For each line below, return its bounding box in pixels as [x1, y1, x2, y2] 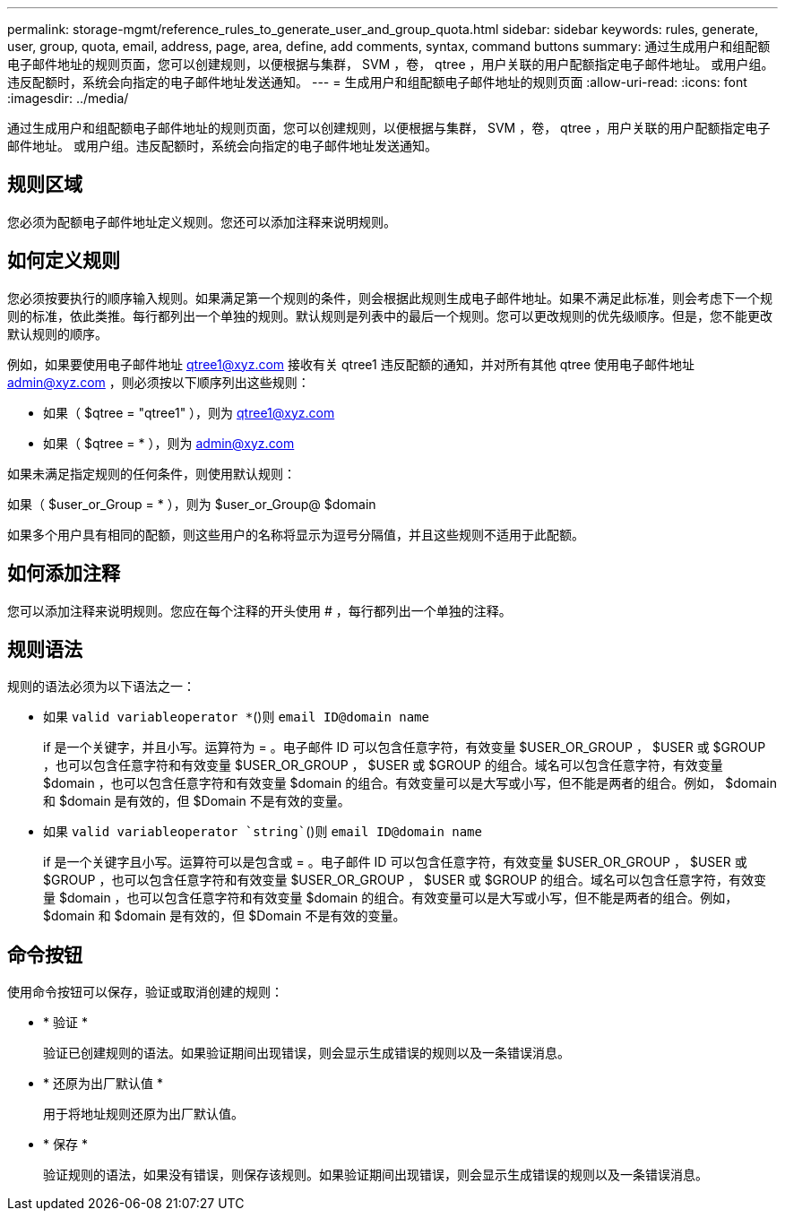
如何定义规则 [7, 249, 120, 272]
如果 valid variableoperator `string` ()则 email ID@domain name [43, 824, 482, 840]
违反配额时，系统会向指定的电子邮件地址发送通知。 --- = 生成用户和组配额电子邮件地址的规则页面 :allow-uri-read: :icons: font [7, 74, 747, 90]
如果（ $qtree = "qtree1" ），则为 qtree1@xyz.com [43, 404, 335, 420]
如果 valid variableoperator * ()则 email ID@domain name [43, 709, 429, 725]
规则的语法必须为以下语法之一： [7, 678, 195, 695]
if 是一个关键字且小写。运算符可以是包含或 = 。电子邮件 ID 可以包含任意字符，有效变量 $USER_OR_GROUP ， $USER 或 [43, 854, 747, 870]
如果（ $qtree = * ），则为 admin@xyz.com [43, 435, 295, 451]
